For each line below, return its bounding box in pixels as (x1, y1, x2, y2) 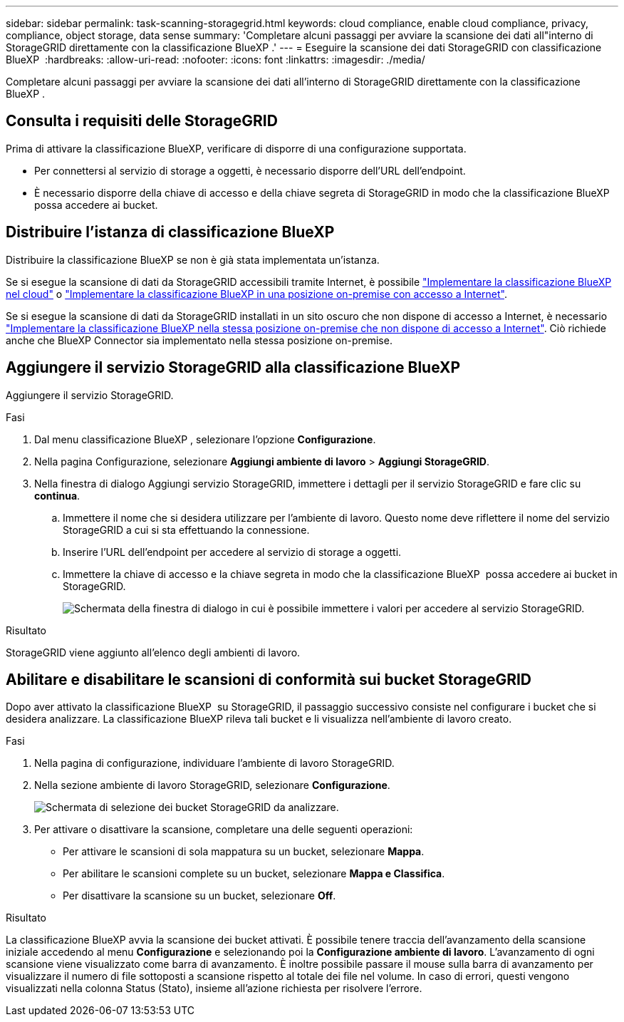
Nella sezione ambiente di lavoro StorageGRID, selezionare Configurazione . (34, 779, 390, 792)
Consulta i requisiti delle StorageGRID (6, 112, 278, 130)
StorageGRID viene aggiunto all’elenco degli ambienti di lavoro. (6, 646, 301, 659)
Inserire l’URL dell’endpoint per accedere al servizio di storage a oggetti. (63, 545, 402, 558)
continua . (34, 489, 80, 502)
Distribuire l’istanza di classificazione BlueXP (6, 223, 335, 242)
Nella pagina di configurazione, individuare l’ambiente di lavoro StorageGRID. (34, 757, 395, 770)
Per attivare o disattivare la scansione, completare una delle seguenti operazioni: (34, 823, 413, 836)
